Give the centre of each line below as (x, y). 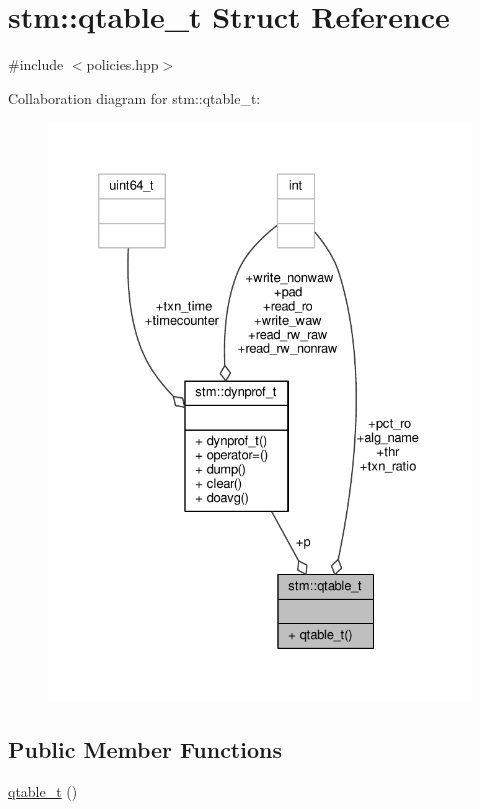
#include (36, 64)
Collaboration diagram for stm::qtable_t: (134, 97)
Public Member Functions (145, 749)
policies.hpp (122, 64)
